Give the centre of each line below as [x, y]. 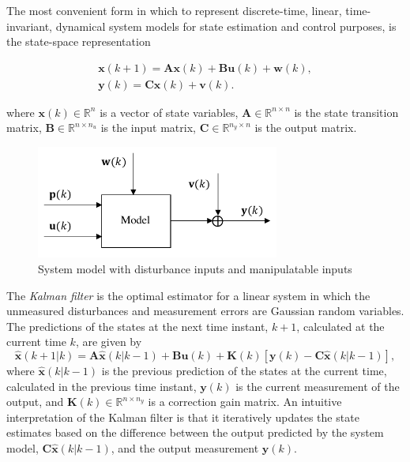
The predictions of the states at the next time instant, [137, 326]
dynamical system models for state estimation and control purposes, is [226, 26]
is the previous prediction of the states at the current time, [244, 370]
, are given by [109, 342]
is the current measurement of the [318, 386]
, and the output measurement [185, 447]
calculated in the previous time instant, [102, 386]
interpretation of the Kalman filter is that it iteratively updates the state [183, 417]
